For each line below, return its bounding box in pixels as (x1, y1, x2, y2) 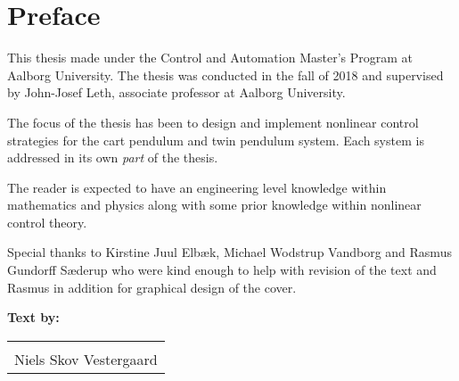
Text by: (7, 308, 60, 327)
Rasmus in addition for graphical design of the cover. (7, 277, 297, 296)
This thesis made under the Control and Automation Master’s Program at (7, 48, 413, 67)
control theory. (7, 212, 87, 231)
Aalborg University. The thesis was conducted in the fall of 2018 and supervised (7, 65, 444, 84)
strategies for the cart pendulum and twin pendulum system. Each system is (7, 130, 424, 149)
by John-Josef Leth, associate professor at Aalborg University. (7, 83, 346, 102)
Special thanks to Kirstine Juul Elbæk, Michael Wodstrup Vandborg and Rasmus (7, 243, 452, 261)
